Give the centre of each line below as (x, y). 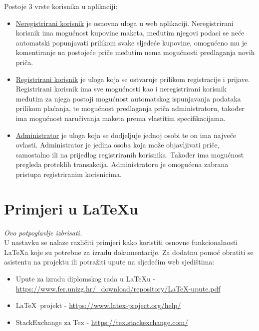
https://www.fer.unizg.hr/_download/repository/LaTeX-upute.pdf (118, 288)
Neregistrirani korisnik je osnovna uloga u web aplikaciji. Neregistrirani (125, 23)
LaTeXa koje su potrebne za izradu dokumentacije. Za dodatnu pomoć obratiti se (129, 252)
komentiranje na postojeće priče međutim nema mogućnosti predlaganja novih (135, 52)
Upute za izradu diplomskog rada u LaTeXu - (85, 278)
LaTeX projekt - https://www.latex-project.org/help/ (98, 305)
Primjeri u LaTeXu (71, 208)
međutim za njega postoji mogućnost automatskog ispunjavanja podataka (128, 98)
